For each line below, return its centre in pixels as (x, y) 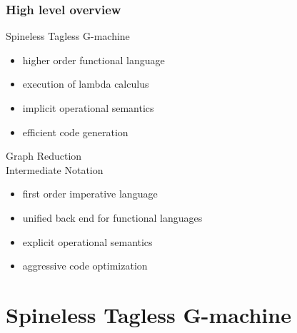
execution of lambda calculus (86, 84)
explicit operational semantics (87, 241)
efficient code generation (75, 132)
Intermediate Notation (55, 169)
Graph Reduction (44, 156)
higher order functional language (94, 60)
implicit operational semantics (88, 108)
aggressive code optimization (85, 266)
